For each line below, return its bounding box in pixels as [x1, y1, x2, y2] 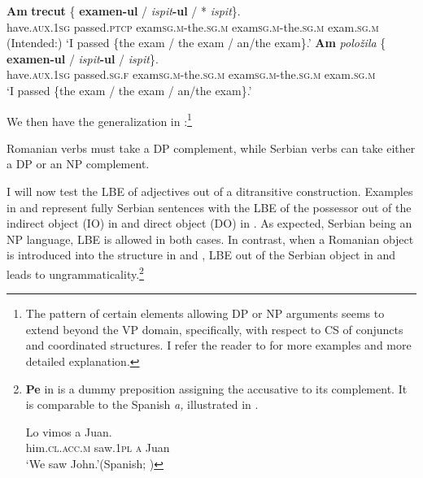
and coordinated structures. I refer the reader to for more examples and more [25, 337, 412, 354]
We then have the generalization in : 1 [7, 110, 192, 129]
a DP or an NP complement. [7, 155, 150, 172]
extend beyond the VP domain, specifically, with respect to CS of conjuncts [25, 320, 403, 337]
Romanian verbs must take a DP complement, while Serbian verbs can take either [7, 139, 416, 156]
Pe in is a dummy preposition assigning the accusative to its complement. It [25, 380, 408, 397]
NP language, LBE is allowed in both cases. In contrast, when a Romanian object [7, 230, 414, 247]
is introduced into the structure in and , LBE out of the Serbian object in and [7, 246, 396, 263]
